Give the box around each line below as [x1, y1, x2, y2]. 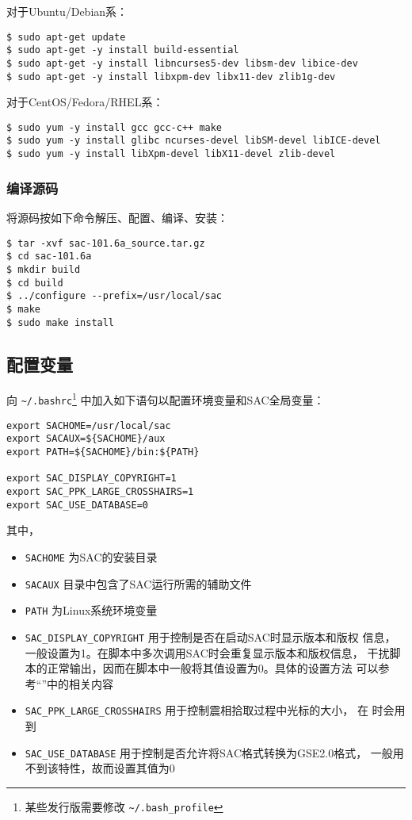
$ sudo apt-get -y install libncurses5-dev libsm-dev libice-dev [6, 57, 358, 69]
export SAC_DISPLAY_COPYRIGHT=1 [6, 473, 177, 485]
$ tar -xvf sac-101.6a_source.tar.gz [6, 237, 205, 249]
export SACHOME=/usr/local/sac [6, 420, 171, 431]
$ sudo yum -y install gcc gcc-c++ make [6, 121, 223, 133]
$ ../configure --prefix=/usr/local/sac [6, 290, 223, 302]
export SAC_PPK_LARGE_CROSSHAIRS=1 [6, 485, 194, 497]
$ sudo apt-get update [6, 31, 126, 43]
